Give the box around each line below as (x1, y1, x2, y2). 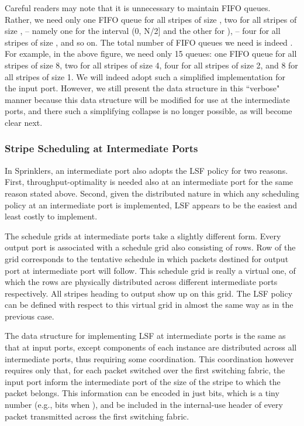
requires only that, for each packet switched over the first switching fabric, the (5, 364, 285, 376)
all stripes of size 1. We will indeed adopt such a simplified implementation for (5, 70, 285, 83)
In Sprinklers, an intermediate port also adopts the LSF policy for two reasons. (5, 164, 288, 176)
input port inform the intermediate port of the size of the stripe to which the (5, 375, 281, 387)
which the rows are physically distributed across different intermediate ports (5, 276, 278, 288)
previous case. (5, 310, 54, 322)
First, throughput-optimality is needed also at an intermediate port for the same (5, 176, 293, 188)
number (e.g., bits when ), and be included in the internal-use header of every (5, 398, 283, 411)
